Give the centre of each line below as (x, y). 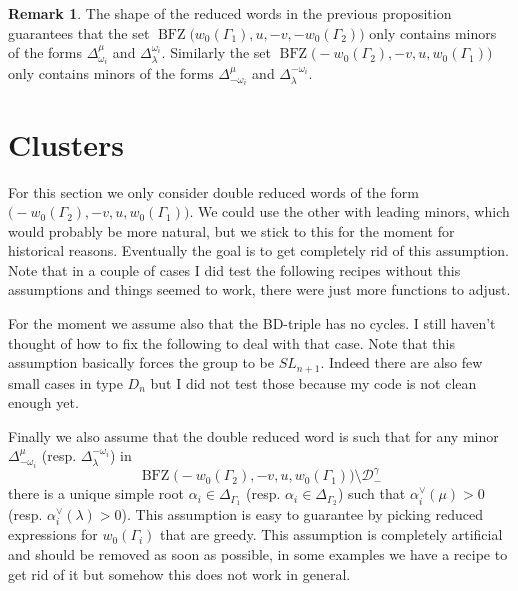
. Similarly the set (216, 52)
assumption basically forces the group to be (141, 362)
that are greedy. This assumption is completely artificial (331, 534)
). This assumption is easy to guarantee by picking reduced (302, 513)
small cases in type (65, 382)
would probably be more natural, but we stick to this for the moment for (231, 230)
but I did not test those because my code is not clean (313, 382)
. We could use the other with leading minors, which (349, 211)
